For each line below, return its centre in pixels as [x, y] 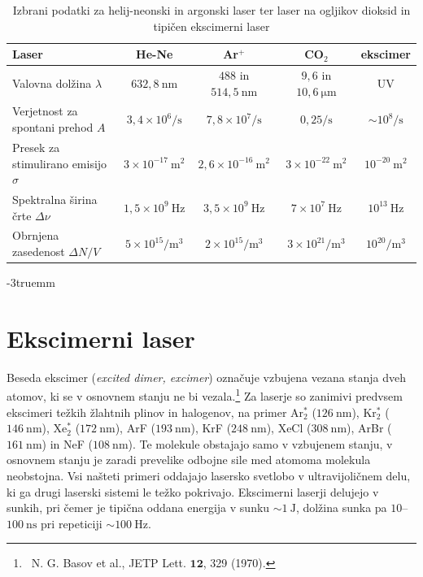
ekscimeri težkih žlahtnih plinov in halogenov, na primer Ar [155, 412]
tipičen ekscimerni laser [211, 26]
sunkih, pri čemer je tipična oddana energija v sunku [138, 508]
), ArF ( [135, 428]
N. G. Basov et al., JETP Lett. [109, 563]
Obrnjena [36, 235]
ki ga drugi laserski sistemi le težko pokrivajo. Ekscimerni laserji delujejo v [193, 491]
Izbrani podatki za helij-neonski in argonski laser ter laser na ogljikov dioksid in [211, 10]
